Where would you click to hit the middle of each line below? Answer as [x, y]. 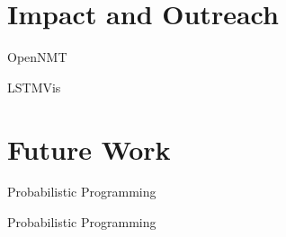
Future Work [89, 149]
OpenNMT [37, 57]
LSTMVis [34, 87]
